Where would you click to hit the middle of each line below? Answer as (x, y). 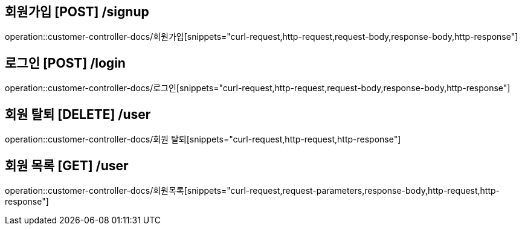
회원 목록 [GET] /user (67, 165)
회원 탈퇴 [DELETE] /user (78, 114)
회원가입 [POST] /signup (77, 12)
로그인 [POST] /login (65, 63)
